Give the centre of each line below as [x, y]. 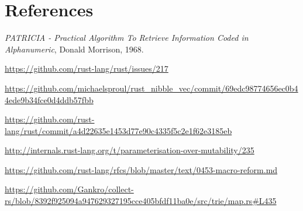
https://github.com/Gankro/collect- [69, 189]
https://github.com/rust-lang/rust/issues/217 [87, 68]
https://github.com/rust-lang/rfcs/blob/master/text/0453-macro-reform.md [141, 169]
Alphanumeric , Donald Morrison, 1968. [74, 49]
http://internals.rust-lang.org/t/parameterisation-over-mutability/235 [130, 150]
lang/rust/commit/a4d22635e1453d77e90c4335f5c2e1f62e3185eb [118, 130]
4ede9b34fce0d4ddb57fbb [49, 99]
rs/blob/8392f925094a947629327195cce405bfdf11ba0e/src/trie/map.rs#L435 [141, 201]
